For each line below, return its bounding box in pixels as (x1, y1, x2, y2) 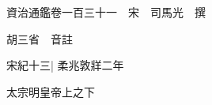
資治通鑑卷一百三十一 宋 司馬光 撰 (6, 4, 206, 20)
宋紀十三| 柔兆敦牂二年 (6, 57, 124, 73)
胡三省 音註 (6, 30, 73, 47)
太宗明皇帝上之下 (6, 83, 95, 99)
